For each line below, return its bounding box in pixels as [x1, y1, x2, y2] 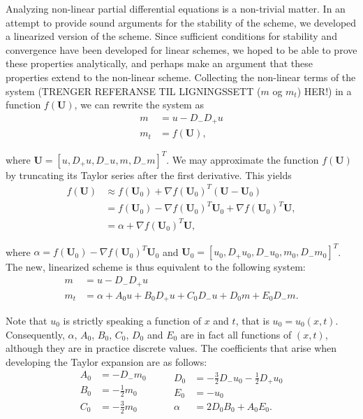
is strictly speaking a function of [63, 313, 201, 328]
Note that [6, 313, 47, 328]
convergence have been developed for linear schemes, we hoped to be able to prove [6, 42, 357, 57]
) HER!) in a [297, 83, 352, 98]
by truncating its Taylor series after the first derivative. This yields [6, 167, 292, 182]
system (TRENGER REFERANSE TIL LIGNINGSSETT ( [6, 83, 261, 98]
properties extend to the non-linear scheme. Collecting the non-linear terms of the [6, 69, 356, 84]
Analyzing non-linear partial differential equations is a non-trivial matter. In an [6, 1, 346, 15]
